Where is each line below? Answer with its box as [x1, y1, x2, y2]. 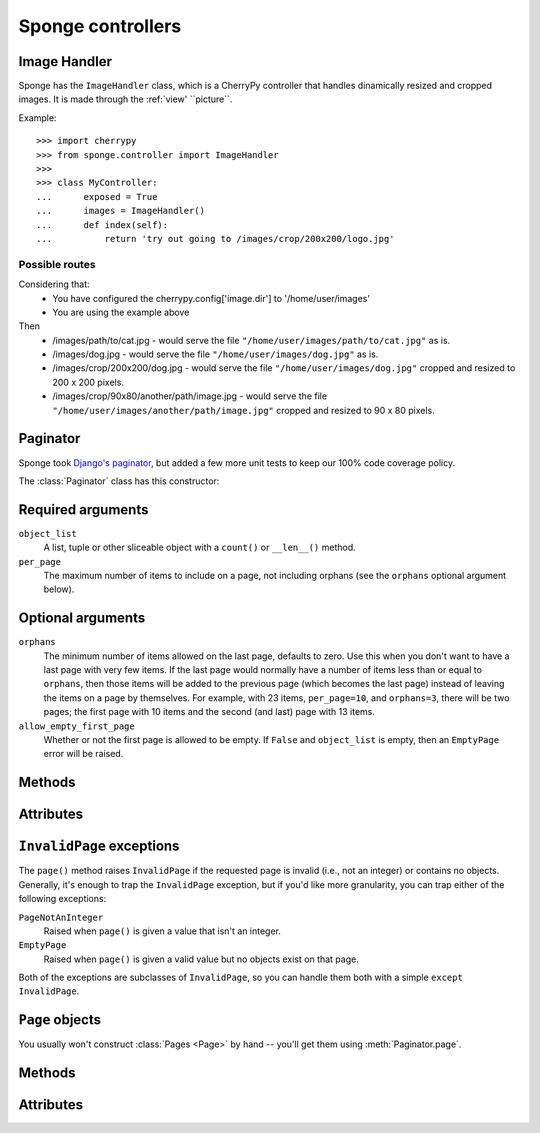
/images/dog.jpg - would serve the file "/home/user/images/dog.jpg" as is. [52, 348, 379, 360]
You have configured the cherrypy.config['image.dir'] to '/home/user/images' [52, 292, 370, 304]
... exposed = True [36, 191, 158, 202]
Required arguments [18, 501, 149, 518]
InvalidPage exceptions [18, 838, 180, 855]
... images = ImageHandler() [36, 205, 205, 217]
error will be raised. [43, 748, 124, 760]
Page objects [18, 1011, 102, 1029]
